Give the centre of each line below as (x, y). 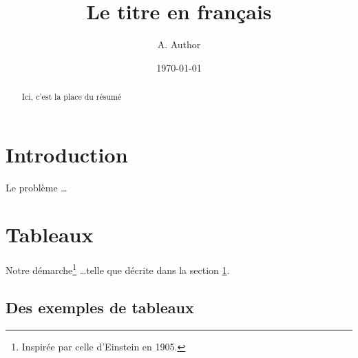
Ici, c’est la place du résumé (72, 97)
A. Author (179, 44)
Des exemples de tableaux (100, 307)
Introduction (67, 154)
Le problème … (36, 187)
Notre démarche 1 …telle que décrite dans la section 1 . (118, 269)
